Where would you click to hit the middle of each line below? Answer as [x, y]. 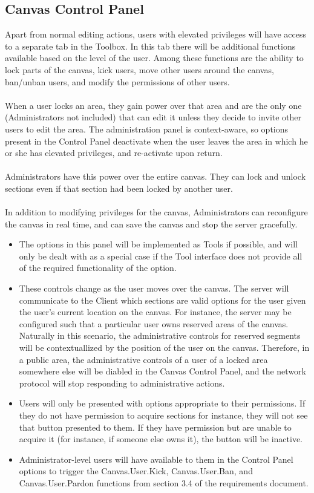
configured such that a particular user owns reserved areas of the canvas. [154, 323]
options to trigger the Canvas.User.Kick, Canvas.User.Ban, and [136, 471]
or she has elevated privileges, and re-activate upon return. [114, 153]
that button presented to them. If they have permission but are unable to [155, 427]
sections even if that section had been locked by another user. [119, 188]
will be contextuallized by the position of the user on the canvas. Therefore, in [164, 348]
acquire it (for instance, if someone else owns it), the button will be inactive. [161, 439]
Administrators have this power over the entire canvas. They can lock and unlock [155, 176]
